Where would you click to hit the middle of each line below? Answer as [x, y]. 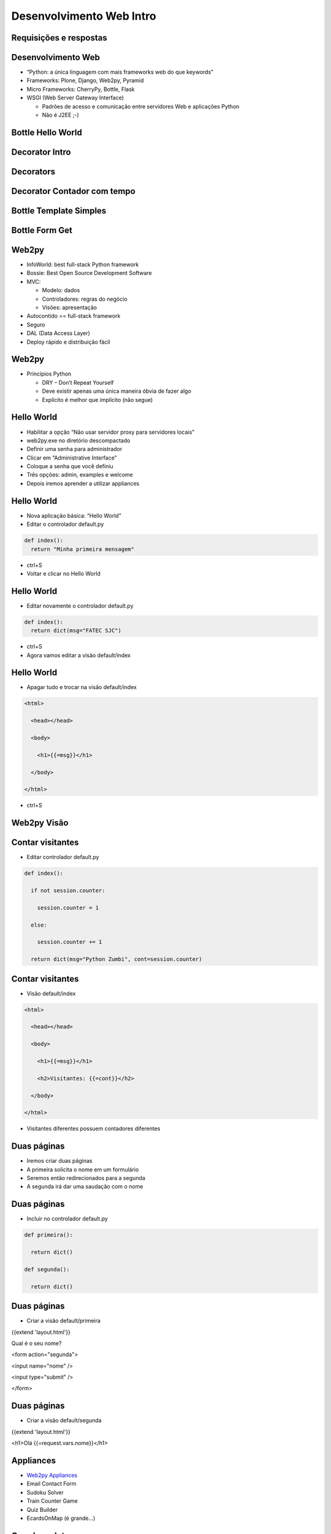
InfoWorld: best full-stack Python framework [83, 264]
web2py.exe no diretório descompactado [78, 440]
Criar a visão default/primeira [64, 1321]
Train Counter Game [52, 1501]
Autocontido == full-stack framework [74, 316]
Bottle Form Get [42, 230]
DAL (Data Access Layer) [58, 333]
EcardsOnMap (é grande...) [61, 1518]
